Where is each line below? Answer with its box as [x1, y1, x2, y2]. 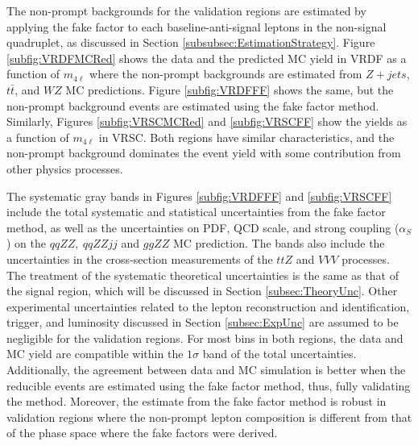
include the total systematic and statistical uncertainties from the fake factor [6, 203, 386, 220]
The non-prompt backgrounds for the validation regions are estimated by [6, 2, 366, 19]
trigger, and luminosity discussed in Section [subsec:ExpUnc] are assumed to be [6, 314, 399, 331]
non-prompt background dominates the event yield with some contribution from [6, 144, 401, 161]
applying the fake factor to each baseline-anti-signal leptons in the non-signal [6, 18, 387, 35]
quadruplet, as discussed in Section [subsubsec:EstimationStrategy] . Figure [6, 34, 375, 51]
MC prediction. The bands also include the [172, 235, 385, 252]
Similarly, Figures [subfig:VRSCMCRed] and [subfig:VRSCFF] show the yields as [6, 113, 408, 130]
